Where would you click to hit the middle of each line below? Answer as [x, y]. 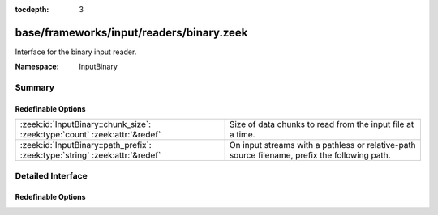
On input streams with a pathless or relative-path [323, 145]
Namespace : [37, 67]
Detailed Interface [52, 175]
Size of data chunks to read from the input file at [322, 124]
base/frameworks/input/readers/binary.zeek [131, 32]
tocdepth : [32, 9]
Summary [35, 87]
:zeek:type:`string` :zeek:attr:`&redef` [90, 155]
